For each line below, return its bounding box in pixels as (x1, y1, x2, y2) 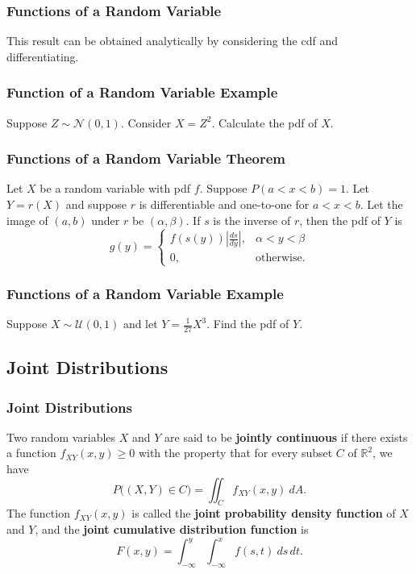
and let (123, 315, 158, 331)
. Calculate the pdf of (211, 114, 318, 131)
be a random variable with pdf (40, 180, 191, 197)
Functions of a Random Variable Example (6, 283, 284, 303)
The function (6, 505, 70, 522)
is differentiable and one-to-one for (139, 196, 310, 213)
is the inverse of (213, 211, 291, 228)
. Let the (360, 196, 403, 213)
